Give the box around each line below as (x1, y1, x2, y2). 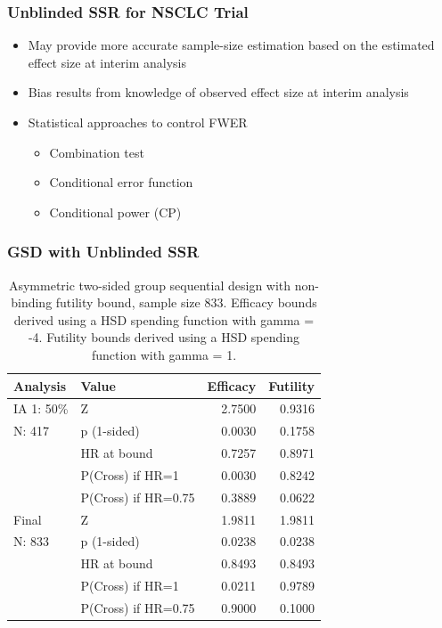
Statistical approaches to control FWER (28, 113, 248, 131)
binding (11, 293, 53, 312)
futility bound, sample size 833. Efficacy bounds (55, 293, 317, 312)
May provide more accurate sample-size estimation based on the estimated (28, 36, 435, 54)
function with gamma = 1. (91, 345, 237, 363)
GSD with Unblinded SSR (7, 241, 200, 263)
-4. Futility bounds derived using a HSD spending (28, 328, 299, 347)
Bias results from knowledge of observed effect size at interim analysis (28, 83, 409, 102)
